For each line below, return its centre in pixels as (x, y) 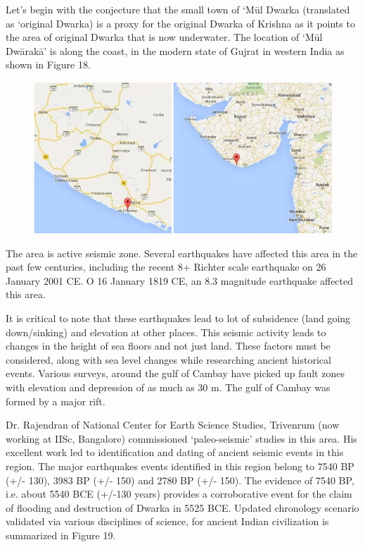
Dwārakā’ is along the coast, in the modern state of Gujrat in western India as (175, 50)
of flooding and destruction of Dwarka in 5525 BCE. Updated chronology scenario (182, 507)
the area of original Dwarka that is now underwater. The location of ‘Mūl (164, 37)
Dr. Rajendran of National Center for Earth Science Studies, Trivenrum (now (173, 425)
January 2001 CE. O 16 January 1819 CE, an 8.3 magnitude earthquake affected (180, 280)
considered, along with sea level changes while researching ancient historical (168, 359)
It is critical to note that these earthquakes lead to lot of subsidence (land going (178, 318)
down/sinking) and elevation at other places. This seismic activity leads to (166, 332)
